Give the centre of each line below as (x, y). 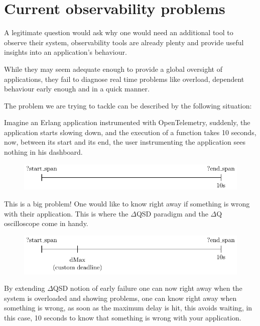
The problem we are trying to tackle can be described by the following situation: (128, 105)
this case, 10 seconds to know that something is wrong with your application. (123, 318)
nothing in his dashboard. (43, 152)
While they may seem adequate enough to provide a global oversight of (113, 69)
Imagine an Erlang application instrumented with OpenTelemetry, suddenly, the (127, 122)
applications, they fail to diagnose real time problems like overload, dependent (124, 79)
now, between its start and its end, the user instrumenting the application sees (125, 142)
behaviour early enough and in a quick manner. (77, 89)
